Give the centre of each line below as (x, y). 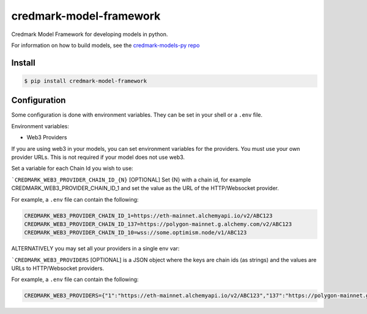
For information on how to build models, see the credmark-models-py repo (106, 45)
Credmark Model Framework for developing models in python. (90, 34)
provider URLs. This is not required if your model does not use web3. (98, 157)
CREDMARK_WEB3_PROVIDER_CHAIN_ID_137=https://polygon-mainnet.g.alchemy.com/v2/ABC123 (158, 224)
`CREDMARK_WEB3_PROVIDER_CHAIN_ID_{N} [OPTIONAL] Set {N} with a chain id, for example (131, 180)
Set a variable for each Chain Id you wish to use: (72, 169)
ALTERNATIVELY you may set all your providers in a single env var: (95, 249)
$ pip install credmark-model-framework (85, 81)
